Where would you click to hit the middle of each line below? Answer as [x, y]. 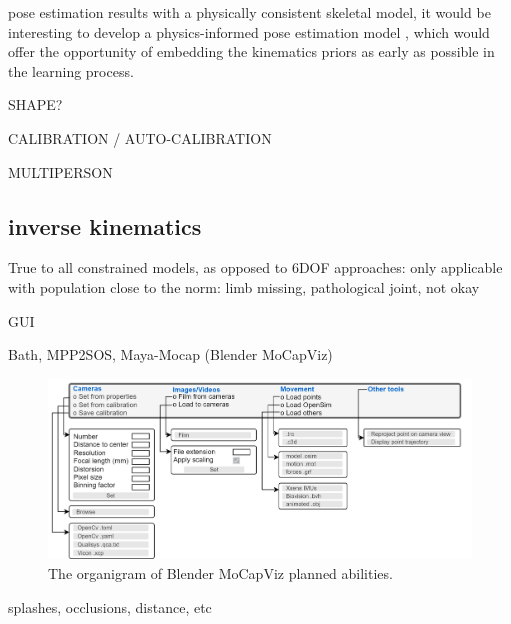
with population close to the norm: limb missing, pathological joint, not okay [244, 286]
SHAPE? [35, 104]
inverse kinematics [105, 225]
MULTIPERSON [60, 171]
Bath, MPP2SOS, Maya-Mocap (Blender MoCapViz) [170, 354]
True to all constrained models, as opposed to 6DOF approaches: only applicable [255, 267]
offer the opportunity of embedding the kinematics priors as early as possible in [251, 51]
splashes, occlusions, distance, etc [110, 606]
